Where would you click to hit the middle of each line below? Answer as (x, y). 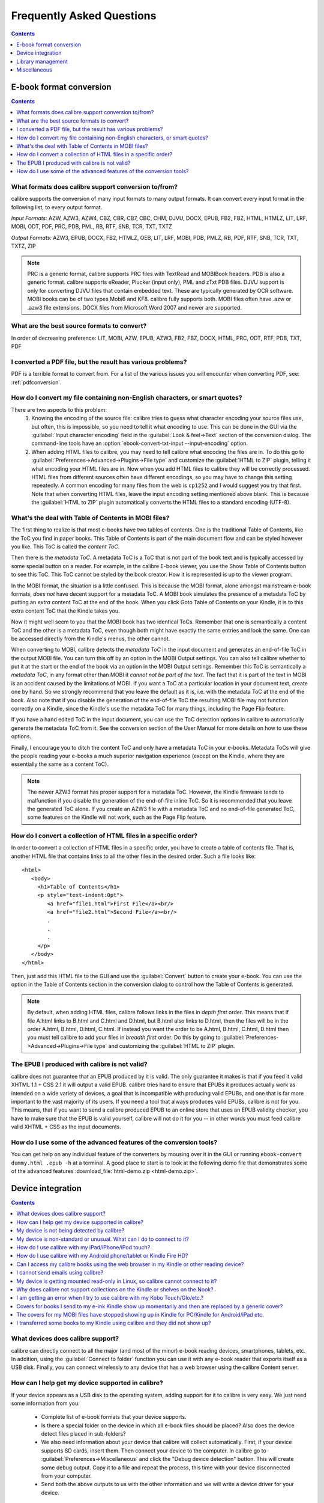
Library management (42, 61)
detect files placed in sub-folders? (83, 1434)
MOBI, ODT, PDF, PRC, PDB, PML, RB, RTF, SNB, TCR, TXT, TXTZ (91, 227)
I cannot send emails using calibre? (60, 1273)
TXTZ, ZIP (23, 246)
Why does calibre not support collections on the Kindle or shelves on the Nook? (115, 1289)
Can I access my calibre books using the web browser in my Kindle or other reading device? (130, 1264)
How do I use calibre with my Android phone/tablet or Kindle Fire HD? (102, 1256)
